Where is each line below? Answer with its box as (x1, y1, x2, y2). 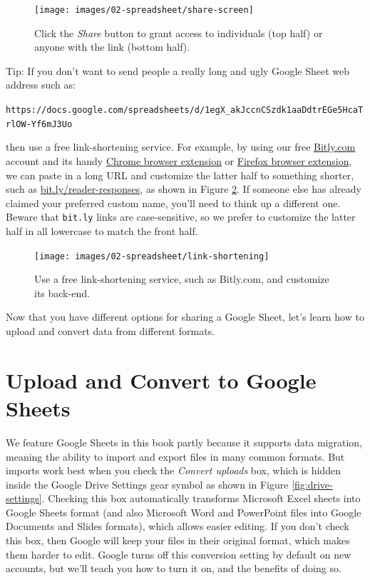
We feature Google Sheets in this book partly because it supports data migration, (6, 434, 363, 449)
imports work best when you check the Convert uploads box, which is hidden (6, 463, 341, 478)
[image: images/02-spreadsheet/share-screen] (34, 5, 254, 15)
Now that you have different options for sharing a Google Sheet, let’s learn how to (6, 309, 364, 324)
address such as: (6, 77, 76, 92)
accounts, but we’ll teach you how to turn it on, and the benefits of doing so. (6, 561, 341, 576)
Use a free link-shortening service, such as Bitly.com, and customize (34, 271, 329, 286)
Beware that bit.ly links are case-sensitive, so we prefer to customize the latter (6, 209, 356, 224)
